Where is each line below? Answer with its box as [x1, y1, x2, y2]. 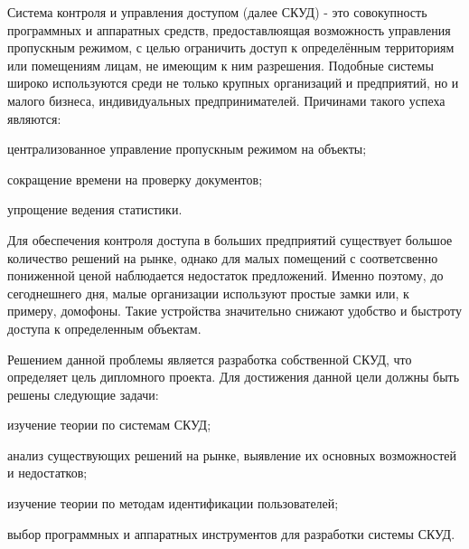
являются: [7, 109, 61, 128]
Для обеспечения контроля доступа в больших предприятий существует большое [7, 230, 453, 249]
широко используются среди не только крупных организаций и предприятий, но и [7, 73, 459, 92]
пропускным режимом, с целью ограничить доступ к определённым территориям [7, 38, 455, 57]
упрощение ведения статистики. [7, 200, 183, 219]
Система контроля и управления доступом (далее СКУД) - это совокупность [7, 3, 427, 21]
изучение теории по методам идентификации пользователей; [7, 494, 339, 513]
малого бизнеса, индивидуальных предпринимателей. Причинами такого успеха [7, 90, 446, 109]
